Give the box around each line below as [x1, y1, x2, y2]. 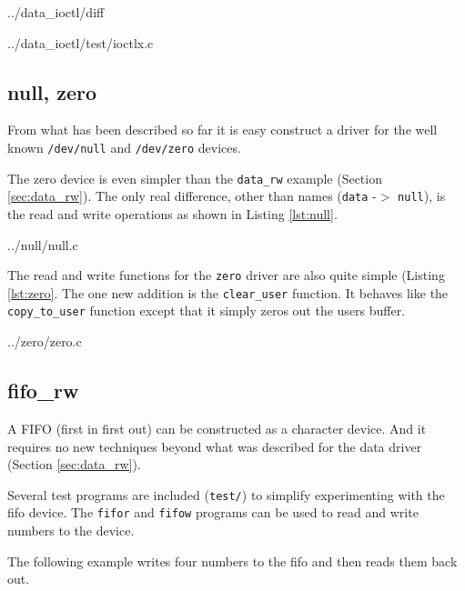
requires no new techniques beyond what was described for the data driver [7, 436, 422, 456]
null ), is [398, 186, 446, 205]
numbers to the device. [7, 521, 135, 539]
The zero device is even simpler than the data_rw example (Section [7, 168, 382, 187]
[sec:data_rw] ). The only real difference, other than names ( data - [7, 186, 377, 205]
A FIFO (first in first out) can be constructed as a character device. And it [7, 418, 427, 437]
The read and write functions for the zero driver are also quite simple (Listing [7, 265, 445, 285]
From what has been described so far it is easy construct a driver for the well [7, 120, 438, 139]
